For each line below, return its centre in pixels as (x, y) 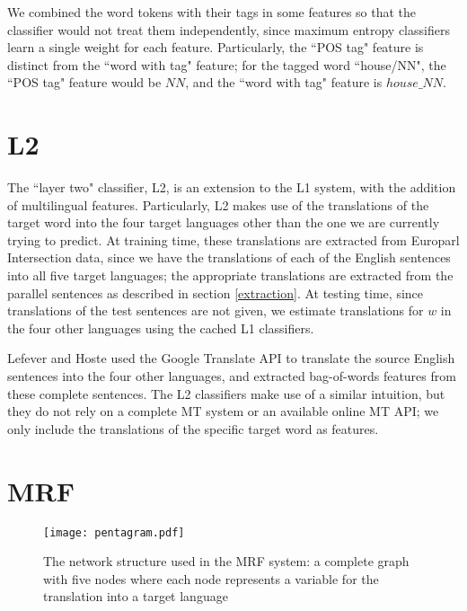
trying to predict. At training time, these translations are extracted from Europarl (233, 239)
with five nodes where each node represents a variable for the (211, 578)
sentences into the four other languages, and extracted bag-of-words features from (232, 376)
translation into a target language (136, 596)
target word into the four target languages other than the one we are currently (224, 222)
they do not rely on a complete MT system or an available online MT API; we (223, 411)
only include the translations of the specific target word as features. (193, 428)
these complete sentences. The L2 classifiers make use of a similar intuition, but (226, 393)
